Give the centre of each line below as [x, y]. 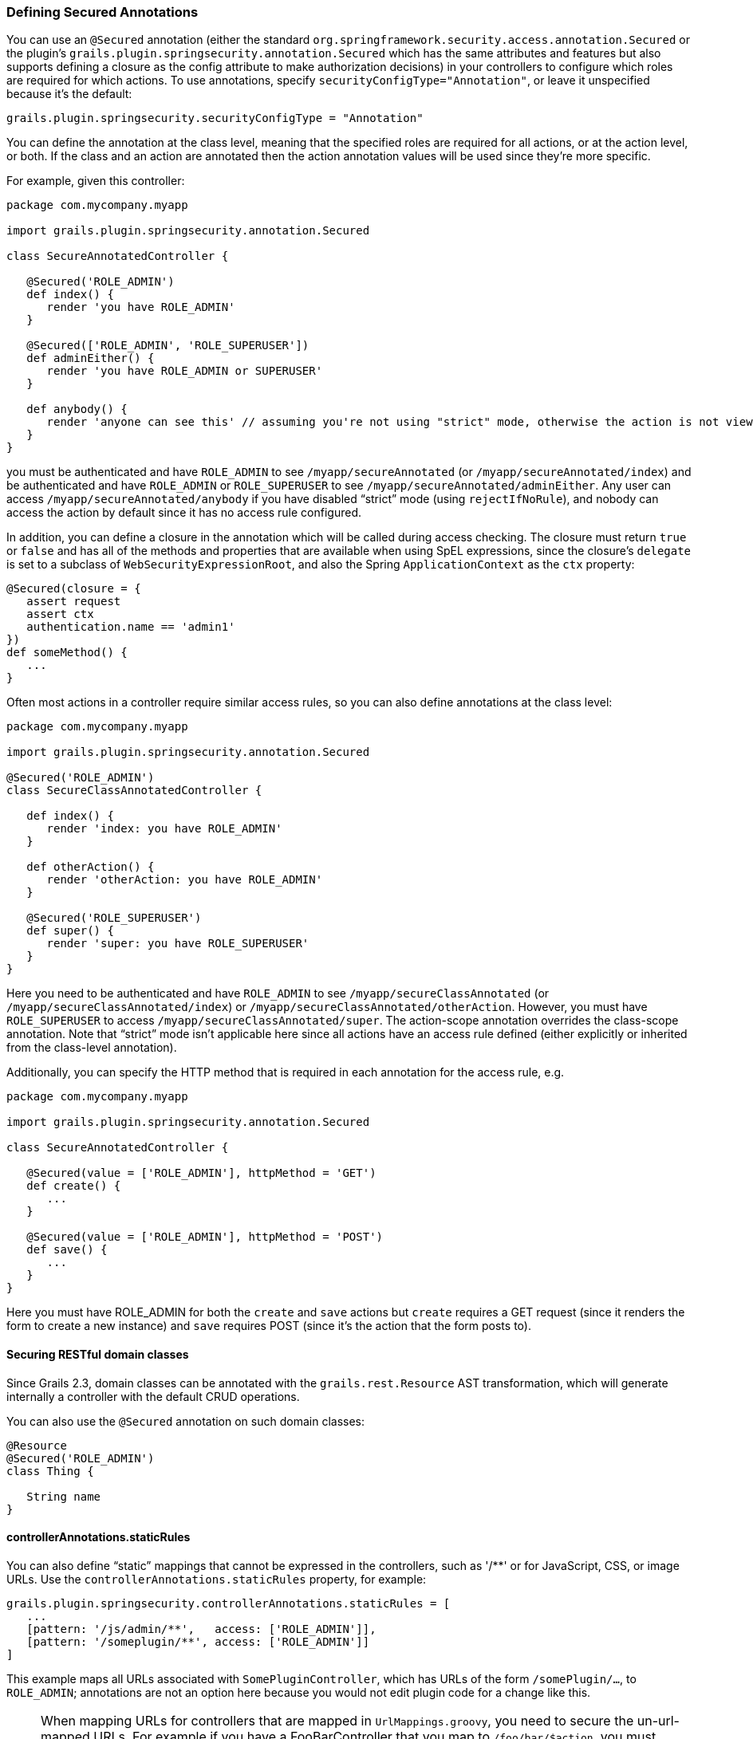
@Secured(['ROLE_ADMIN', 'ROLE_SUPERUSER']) [168, 346]
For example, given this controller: [96, 181]
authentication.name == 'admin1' [131, 627]
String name [64, 1496]
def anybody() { [77, 409]
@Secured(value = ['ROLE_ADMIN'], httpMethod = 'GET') [201, 1173]
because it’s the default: [69, 94]
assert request [74, 602]
